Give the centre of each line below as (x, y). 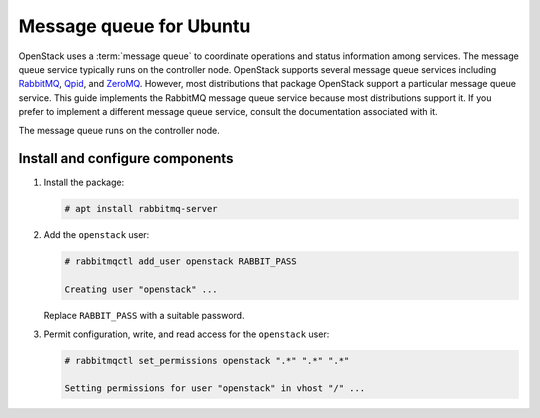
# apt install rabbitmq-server (141, 209)
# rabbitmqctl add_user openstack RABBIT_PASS (180, 261)
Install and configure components (126, 158)
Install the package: (84, 182)
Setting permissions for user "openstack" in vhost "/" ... (215, 388)
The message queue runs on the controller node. (119, 130)
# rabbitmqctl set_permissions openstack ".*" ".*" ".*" (207, 360)
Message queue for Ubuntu (134, 26)
